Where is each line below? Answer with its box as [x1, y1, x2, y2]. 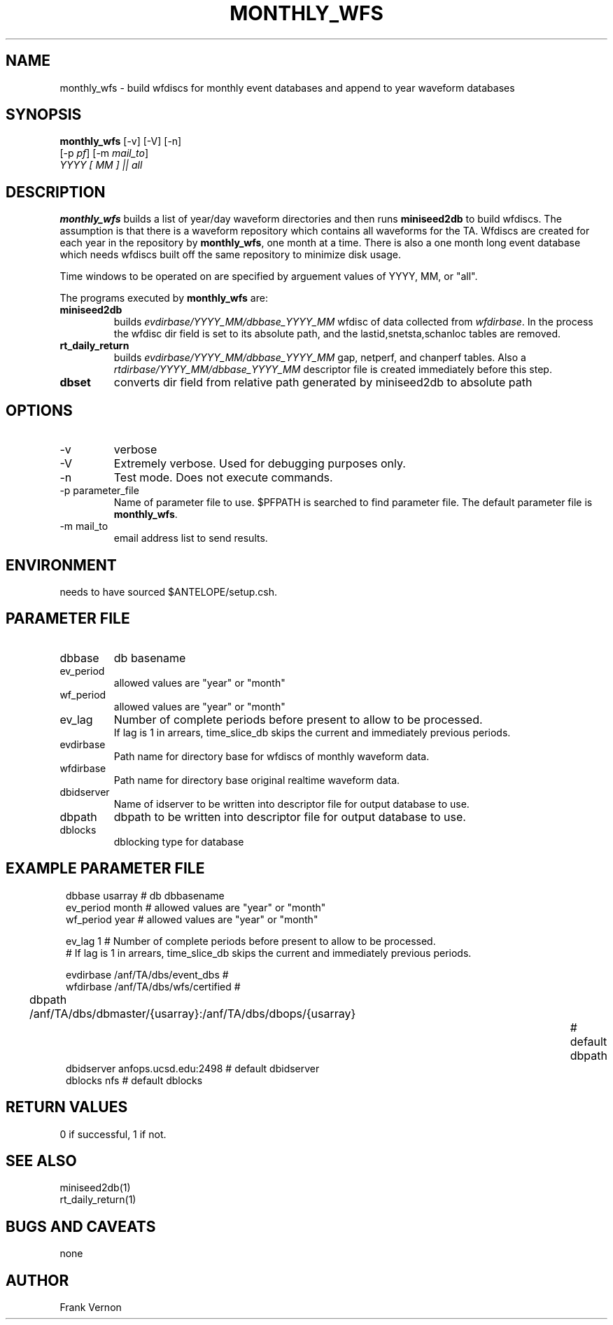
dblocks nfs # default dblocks [66, 1074, 203, 1086]
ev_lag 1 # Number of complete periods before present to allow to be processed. [66, 934, 436, 947]
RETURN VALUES [6, 1098, 128, 1116]
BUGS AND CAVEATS [6, 1217, 156, 1235]
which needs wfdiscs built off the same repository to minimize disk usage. [59, 248, 401, 261]
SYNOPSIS [6, 106, 82, 124]
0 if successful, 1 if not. [59, 1128, 167, 1140]
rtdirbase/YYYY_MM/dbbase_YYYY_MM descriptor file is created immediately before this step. [113, 363, 552, 376]
